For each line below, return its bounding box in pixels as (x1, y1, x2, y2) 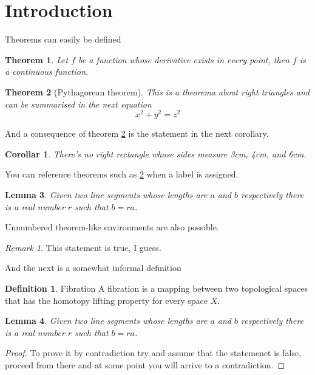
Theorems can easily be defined (5, 33, 121, 46)
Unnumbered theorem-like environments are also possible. (5, 221, 219, 233)
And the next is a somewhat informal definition (5, 261, 181, 274)
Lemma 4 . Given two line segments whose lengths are (5, 314, 208, 327)
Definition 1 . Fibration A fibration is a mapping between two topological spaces (5, 281, 308, 294)
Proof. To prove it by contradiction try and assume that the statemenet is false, (5, 346, 302, 359)
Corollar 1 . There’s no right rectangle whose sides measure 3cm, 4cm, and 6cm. (5, 147, 307, 160)
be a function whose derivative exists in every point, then (78, 53, 290, 66)
